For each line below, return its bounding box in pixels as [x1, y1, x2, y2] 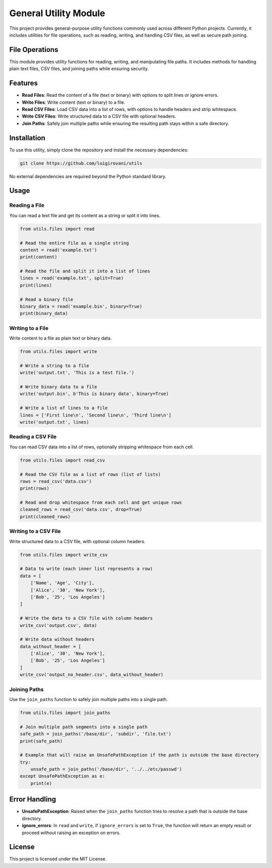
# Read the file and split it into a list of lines [20, 268, 151, 274]
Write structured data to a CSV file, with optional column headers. [9, 538, 146, 544]
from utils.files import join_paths [20, 710, 111, 716]
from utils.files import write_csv [20, 552, 108, 557]
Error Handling [9, 795, 56, 804]
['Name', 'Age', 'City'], [30, 580, 95, 586]
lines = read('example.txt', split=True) [20, 275, 124, 281]
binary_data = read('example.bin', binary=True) [20, 304, 143, 310]
